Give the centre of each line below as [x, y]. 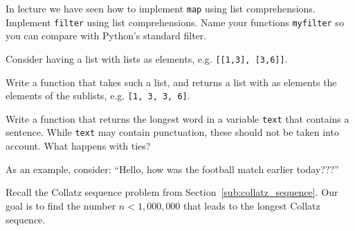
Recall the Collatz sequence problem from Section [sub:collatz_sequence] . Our [172, 192]
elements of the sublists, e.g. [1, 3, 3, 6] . [98, 96]
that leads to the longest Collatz [252, 205]
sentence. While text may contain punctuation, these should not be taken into [172, 132]
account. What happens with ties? [78, 146]
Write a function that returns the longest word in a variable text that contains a [177, 118]
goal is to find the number [61, 205]
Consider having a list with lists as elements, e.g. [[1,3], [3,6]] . [147, 58]
